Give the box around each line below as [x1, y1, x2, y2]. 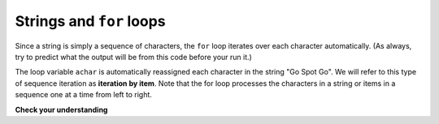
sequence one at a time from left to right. [15, 90, 152, 100]
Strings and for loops [15, 12, 166, 30]
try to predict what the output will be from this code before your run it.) [15, 52, 252, 62]
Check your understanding [15, 105, 108, 114]
